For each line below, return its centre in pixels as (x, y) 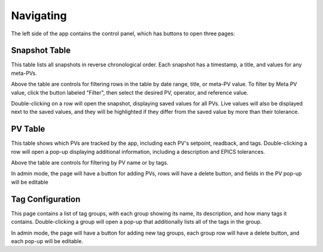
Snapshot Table (41, 51)
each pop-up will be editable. (47, 241)
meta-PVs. (24, 73)
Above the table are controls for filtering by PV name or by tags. (90, 163)
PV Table (28, 129)
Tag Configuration (46, 199)
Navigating (39, 16)
